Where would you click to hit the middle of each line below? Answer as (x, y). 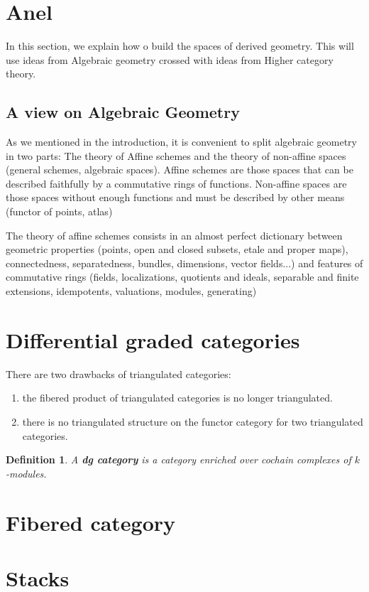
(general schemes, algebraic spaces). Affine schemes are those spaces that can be (180, 169)
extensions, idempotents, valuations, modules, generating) (131, 291)
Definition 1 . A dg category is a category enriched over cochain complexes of (178, 459)
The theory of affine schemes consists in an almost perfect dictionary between (174, 235)
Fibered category (91, 522)
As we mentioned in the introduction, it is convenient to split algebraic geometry (181, 142)
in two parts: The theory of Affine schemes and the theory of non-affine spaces (176, 155)
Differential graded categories (153, 339)
